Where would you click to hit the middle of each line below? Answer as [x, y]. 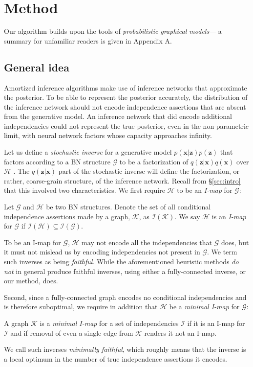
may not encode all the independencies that [147, 242]
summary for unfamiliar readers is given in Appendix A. [88, 40]
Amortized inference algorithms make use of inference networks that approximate [126, 87]
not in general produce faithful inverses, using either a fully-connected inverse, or [125, 271]
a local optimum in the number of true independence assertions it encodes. [116, 358]
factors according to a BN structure [57, 161]
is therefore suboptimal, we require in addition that [81, 307]
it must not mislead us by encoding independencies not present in [102, 252]
